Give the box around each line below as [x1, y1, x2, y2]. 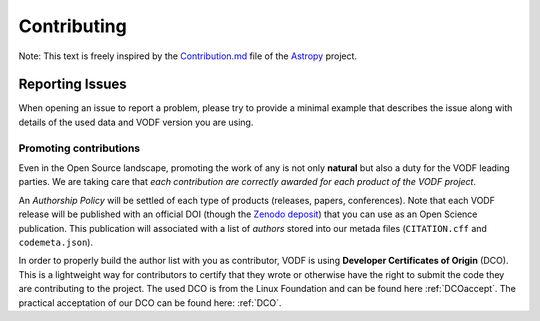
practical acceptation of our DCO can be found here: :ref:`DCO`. [18, 296, 282, 309]
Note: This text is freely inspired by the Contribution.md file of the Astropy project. [18, 50, 358, 62]
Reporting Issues [18, 76, 127, 93]
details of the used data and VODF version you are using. [18, 116, 254, 128]
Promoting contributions [18, 141, 140, 155]
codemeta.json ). [18, 236, 94, 248]
